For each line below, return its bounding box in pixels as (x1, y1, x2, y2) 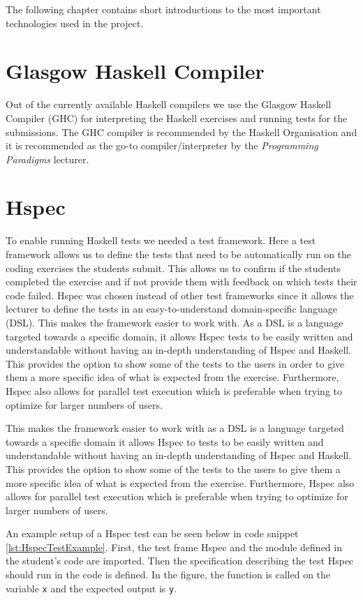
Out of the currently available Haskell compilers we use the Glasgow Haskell (6, 97, 332, 112)
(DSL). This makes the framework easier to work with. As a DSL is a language (6, 315, 343, 329)
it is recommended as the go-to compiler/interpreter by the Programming (6, 138, 318, 153)
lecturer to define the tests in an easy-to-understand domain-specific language (6, 301, 337, 316)
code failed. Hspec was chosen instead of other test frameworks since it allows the (6, 287, 354, 302)
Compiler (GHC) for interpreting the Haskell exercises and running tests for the (6, 110, 348, 125)
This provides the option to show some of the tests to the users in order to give (6, 356, 345, 370)
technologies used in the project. (6, 15, 144, 30)
